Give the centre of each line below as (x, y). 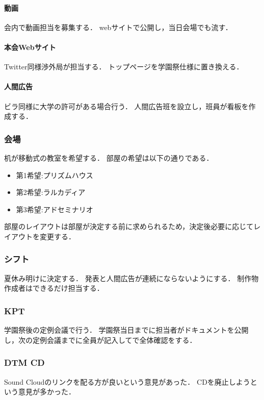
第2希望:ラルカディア (51, 192)
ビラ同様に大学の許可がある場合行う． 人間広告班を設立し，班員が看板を (126, 106)
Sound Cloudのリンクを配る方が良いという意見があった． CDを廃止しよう (127, 381)
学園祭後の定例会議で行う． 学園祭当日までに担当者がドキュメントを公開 (126, 330)
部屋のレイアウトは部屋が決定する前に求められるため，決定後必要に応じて (129, 226)
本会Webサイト (30, 47)
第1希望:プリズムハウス (55, 175)
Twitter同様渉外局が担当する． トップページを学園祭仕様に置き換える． (124, 67)
